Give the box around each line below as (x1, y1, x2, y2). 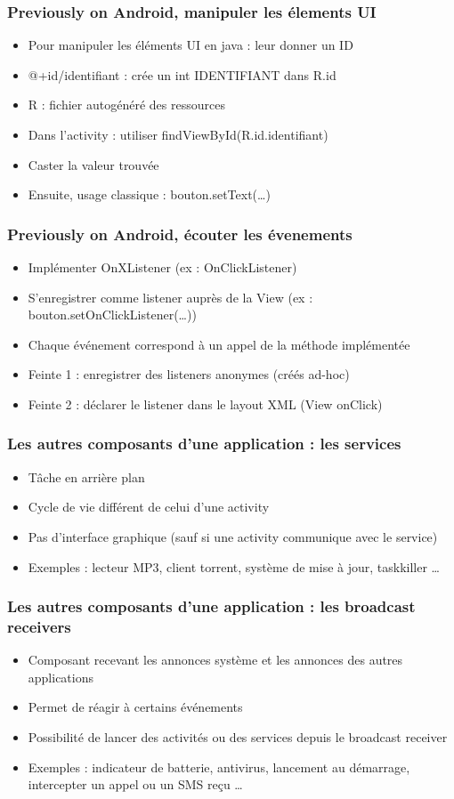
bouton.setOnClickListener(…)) (28, 305, 197, 324)
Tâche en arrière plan (28, 467, 145, 486)
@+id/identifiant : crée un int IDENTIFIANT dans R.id (28, 65, 336, 84)
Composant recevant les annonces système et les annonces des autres (28, 650, 403, 669)
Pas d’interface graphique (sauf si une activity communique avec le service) (28, 527, 438, 545)
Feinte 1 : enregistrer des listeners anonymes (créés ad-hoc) (28, 365, 350, 383)
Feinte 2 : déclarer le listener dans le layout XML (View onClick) (28, 394, 383, 413)
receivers (7, 616, 71, 637)
